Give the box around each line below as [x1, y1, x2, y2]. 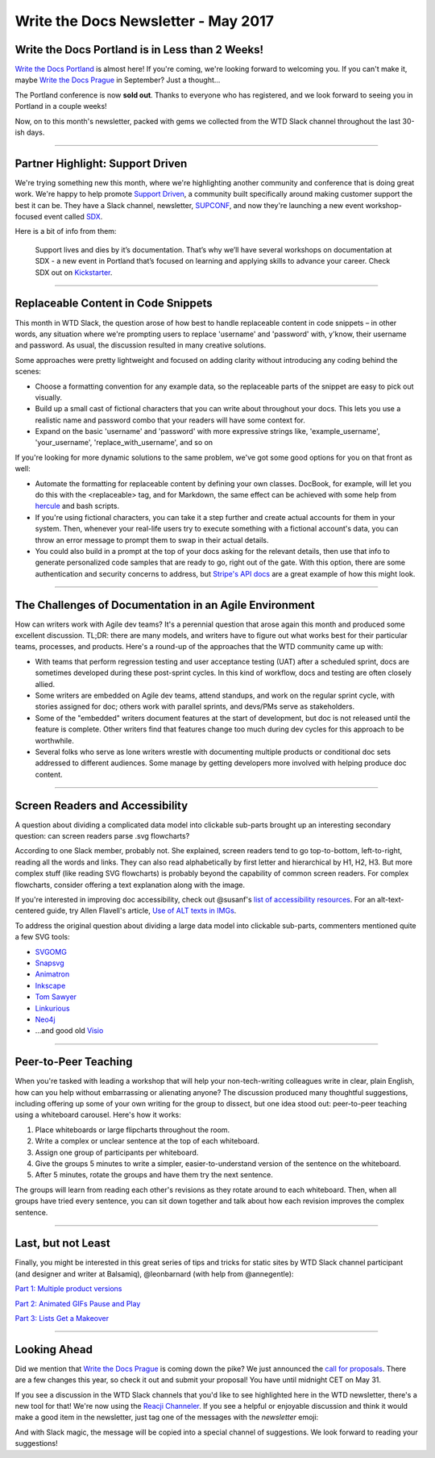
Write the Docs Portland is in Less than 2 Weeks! [14, 43, 264, 56]
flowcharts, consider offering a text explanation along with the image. [14, 880, 246, 889]
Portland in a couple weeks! [14, 102, 108, 111]
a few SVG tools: [14, 932, 70, 942]
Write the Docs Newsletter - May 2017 [14, 12, 274, 30]
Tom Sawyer [35, 992, 77, 1002]
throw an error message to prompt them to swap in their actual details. [35, 535, 269, 544]
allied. [35, 679, 56, 689]
